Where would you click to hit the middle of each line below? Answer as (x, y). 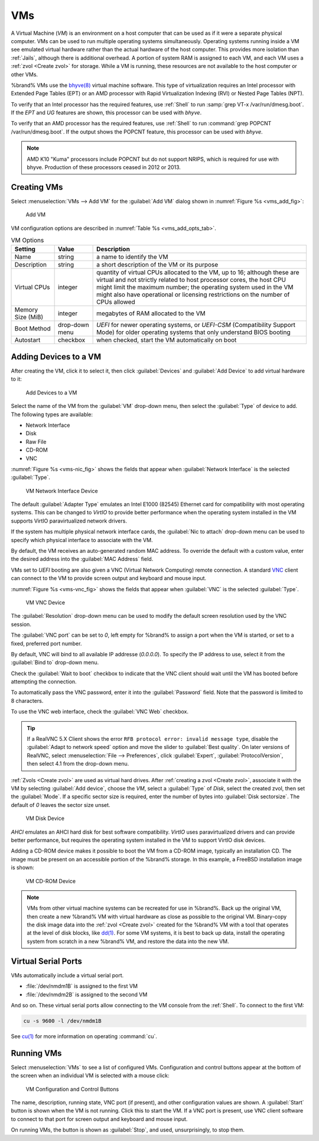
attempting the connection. (44, 682)
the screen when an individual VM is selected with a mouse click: (90, 1075)
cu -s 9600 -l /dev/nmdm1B (62, 1021)
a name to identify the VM (132, 257)
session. (21, 624)
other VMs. (25, 74)
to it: (16, 379)
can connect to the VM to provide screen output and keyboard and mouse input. (109, 578)
